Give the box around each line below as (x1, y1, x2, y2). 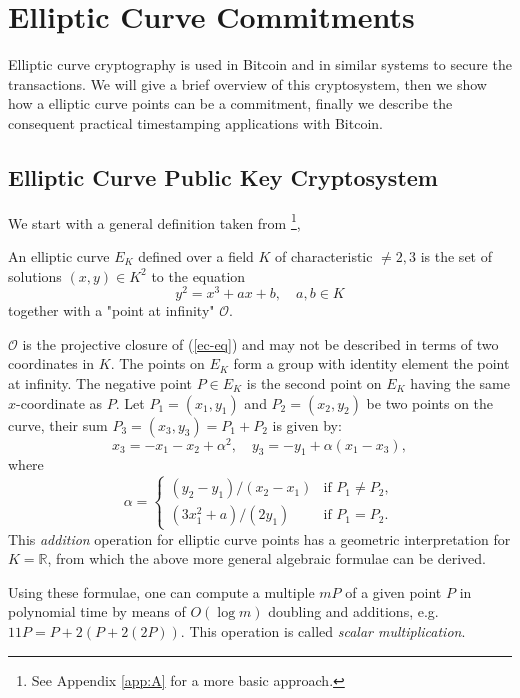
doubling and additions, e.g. (268, 601, 439, 622)
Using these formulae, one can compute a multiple (8, 581, 315, 602)
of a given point (345, 581, 442, 602)
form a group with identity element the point (233, 353, 510, 374)
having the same (410, 373, 510, 393)
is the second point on (246, 373, 382, 393)
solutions (8, 265, 62, 286)
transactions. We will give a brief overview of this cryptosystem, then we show (8, 73, 487, 94)
